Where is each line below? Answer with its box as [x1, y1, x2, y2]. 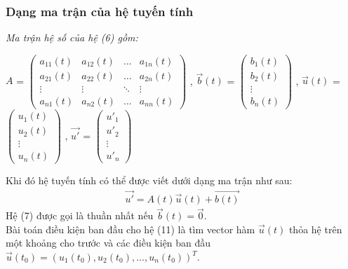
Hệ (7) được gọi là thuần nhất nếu [6, 208, 154, 223]
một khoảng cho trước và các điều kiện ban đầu [6, 235, 211, 250]
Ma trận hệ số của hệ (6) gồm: [6, 30, 138, 45]
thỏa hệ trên [288, 221, 342, 236]
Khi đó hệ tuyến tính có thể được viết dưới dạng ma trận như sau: [6, 173, 293, 188]
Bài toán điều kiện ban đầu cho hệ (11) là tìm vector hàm [6, 221, 255, 236]
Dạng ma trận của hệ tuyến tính [6, 2, 194, 20]
